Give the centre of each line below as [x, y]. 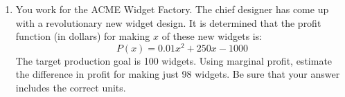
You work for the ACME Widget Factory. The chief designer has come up [172, 9]
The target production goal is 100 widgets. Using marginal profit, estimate [174, 60]
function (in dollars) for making [83, 36]
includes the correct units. [71, 88]
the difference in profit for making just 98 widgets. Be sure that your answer [178, 74]
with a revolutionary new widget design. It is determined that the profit [168, 22]
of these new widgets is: [212, 36]
